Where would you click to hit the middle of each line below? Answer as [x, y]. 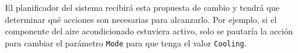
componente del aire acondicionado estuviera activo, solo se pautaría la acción [149, 31]
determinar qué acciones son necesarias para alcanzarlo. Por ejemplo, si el [141, 19]
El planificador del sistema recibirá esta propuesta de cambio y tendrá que [142, 7]
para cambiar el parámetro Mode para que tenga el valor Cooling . [126, 42]
